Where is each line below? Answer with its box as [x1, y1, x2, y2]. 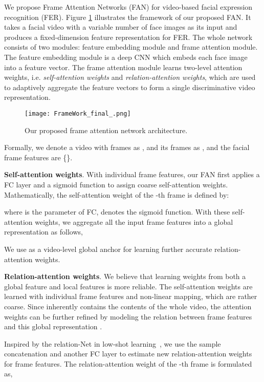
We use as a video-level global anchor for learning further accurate [4, 243, 212, 254]
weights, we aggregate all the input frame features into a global [35, 216, 233, 227]
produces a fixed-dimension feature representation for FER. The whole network [4, 31, 253, 42]
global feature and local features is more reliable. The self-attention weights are [4, 281, 253, 291]
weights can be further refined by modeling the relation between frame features [4, 311, 252, 322]
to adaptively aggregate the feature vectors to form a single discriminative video [4, 81, 255, 92]
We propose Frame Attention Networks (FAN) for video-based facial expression [4, 2, 253, 12]
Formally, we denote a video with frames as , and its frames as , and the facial [4, 142, 250, 153]
